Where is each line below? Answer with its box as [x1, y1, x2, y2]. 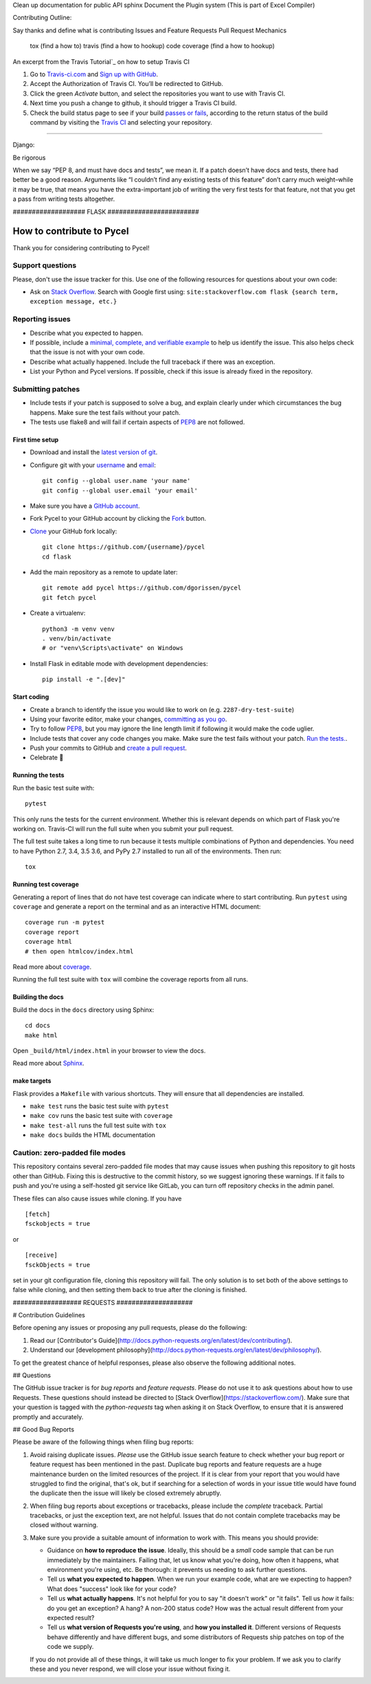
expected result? [47, 1614, 95, 1621]
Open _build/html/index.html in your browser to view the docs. [12, 1046, 206, 1055]
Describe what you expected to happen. [30, 329, 144, 337]
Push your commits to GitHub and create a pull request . [30, 744, 187, 753]
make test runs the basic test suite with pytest [30, 1102, 170, 1110]
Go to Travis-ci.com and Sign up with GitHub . [30, 69, 158, 78]
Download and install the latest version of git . [30, 448, 158, 457]
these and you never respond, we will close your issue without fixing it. [30, 1665, 231, 1673]
